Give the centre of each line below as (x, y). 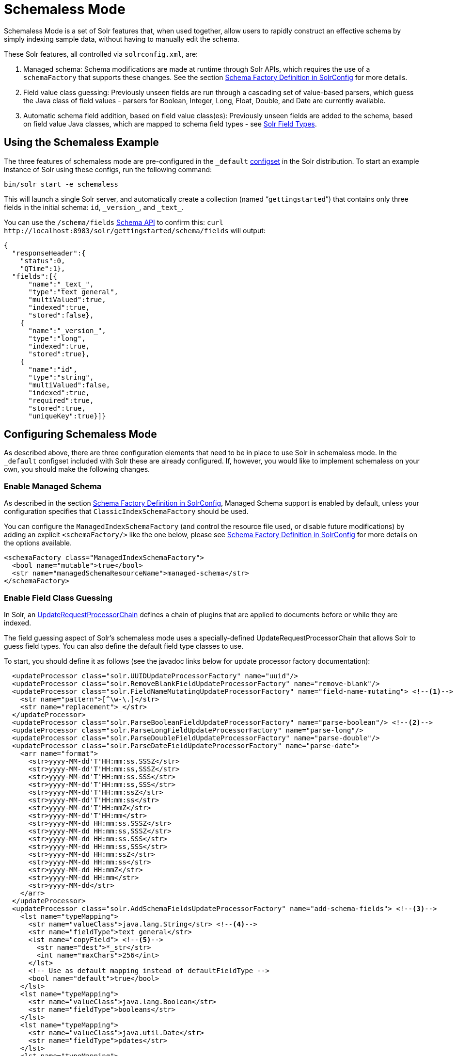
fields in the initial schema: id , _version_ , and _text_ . (94, 207)
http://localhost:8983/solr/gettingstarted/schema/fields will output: (135, 230)
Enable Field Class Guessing (58, 598)
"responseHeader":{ (49, 253)
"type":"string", (61, 377)
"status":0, (43, 261)
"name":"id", (53, 369)
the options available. (38, 543)
